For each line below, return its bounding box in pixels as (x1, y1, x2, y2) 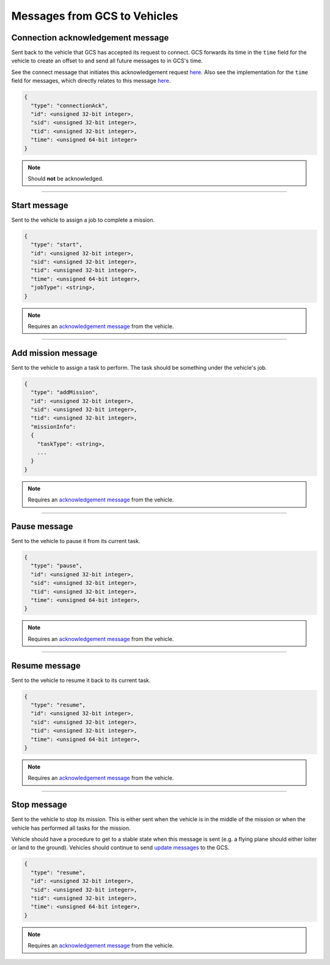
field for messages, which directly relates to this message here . (11, 77, 171, 84)
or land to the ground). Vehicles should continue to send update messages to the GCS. (11, 844, 230, 851)
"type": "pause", (31, 562, 82, 569)
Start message (11, 200, 68, 211)
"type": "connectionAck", (31, 102, 108, 109)
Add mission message (11, 348, 98, 358)
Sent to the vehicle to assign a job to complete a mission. (11, 216, 155, 223)
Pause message (11, 521, 73, 531)
